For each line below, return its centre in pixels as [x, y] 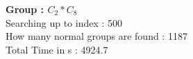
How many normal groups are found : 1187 [96, 36]
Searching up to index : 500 [64, 22]
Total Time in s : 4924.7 [57, 49]
